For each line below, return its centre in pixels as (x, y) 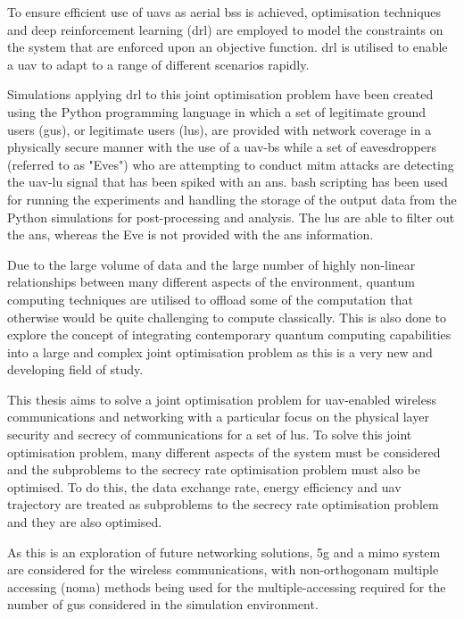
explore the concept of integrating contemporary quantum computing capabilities (229, 335)
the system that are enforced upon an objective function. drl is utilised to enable (228, 47)
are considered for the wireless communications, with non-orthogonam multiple (223, 569)
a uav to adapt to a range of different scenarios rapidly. (158, 64)
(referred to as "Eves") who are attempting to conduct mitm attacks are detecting (231, 164)
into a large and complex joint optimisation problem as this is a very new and (220, 351)
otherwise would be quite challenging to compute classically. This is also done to (227, 317)
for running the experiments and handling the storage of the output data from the (232, 199)
